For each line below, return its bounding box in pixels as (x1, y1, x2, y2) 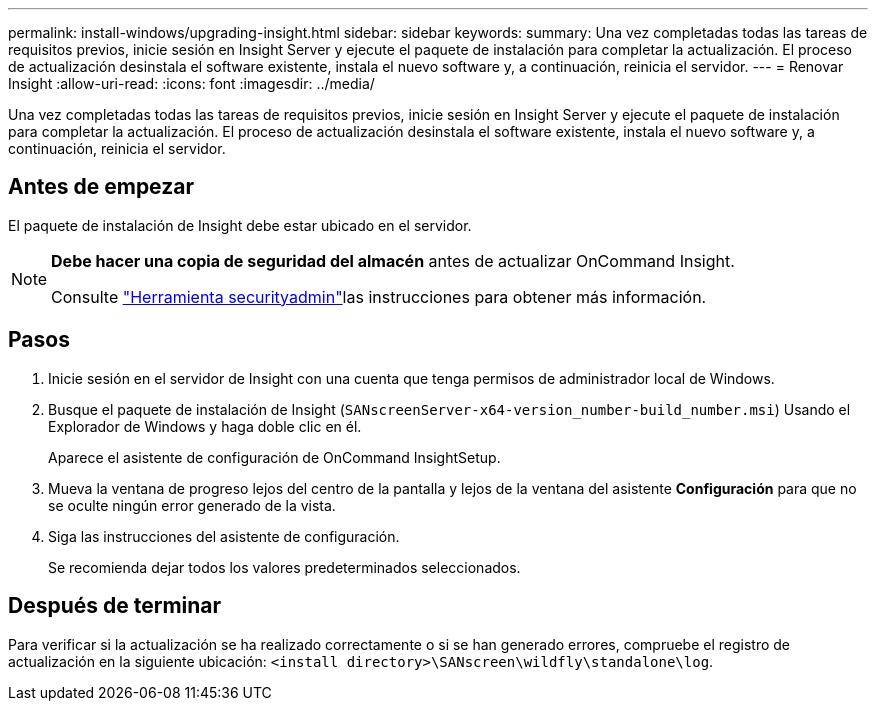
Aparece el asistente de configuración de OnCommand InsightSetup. (48, 448, 501, 466)
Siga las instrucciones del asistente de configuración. (48, 527, 400, 545)
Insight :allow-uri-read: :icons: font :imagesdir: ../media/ (8, 75, 375, 92)
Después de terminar (8, 593, 222, 619)
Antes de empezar (8, 174, 194, 200)
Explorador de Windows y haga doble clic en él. (48, 417, 362, 435)
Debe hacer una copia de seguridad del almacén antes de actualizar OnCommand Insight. (51, 250, 735, 271)
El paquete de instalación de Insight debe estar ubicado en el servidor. (8, 216, 472, 234)
